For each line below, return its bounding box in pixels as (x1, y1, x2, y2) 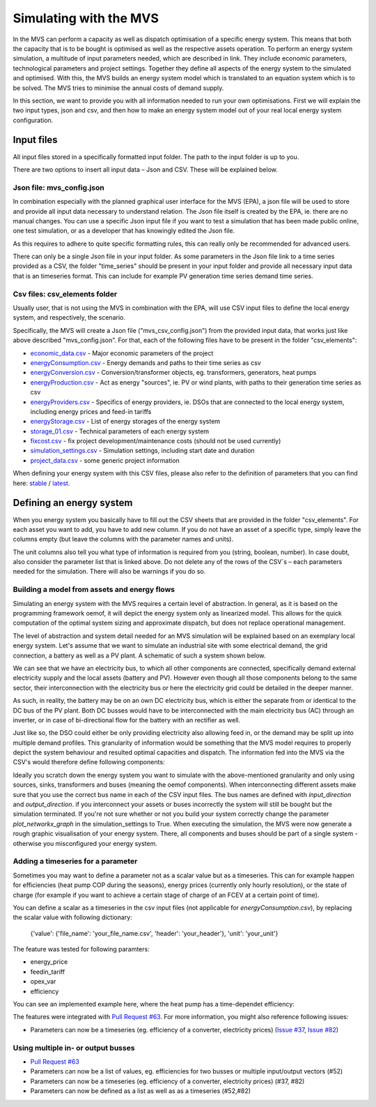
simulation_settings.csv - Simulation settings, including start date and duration (30, 447, 255, 455)
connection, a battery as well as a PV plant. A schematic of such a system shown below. (13, 651, 266, 660)
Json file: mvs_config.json (13, 182, 104, 192)
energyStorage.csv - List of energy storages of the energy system (30, 417, 221, 426)
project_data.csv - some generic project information (30, 456, 180, 464)
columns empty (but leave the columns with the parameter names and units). (13, 535, 233, 544)
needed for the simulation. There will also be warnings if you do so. (13, 567, 206, 576)
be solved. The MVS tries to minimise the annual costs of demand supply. (13, 84, 224, 92)
